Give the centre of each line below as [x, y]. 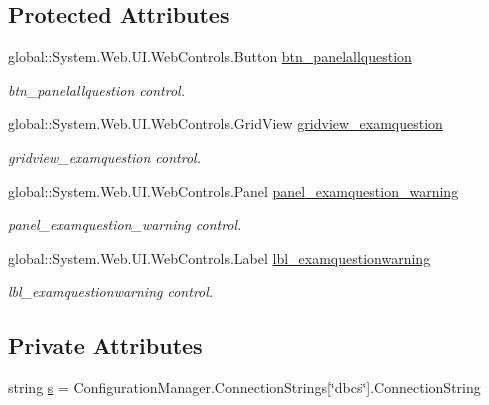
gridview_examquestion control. [104, 156]
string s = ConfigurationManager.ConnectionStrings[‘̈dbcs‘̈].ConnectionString [244, 387]
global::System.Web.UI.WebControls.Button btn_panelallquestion [210, 56]
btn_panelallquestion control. [96, 89]
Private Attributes [105, 345]
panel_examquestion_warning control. [125, 224]
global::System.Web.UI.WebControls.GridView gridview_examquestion [225, 123]
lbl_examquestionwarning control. [111, 291]
